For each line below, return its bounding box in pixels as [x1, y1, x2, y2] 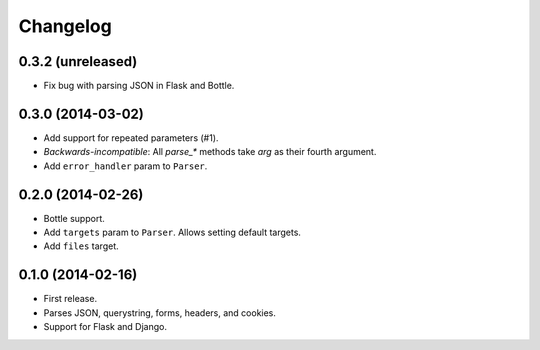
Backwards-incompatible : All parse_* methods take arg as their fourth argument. [43, 146, 377, 158]
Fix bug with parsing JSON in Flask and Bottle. [43, 80, 235, 92]
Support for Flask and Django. [43, 321, 167, 333]
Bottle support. [43, 212, 105, 224]
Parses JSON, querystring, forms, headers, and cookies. [43, 306, 277, 319]
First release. [43, 293, 98, 305]
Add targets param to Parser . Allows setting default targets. [43, 226, 302, 239]
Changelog [18, 15, 112, 37]
